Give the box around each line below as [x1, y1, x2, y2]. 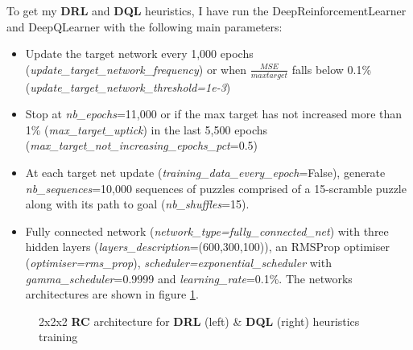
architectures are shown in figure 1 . [25, 286, 199, 303]
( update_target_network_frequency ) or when [25, 60, 246, 77]
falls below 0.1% [291, 60, 372, 77]
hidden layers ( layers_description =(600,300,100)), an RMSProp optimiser [25, 238, 390, 255]
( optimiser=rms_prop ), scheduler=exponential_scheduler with [25, 253, 332, 270]
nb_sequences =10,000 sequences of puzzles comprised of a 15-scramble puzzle [25, 179, 407, 196]
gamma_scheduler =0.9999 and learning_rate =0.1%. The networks [25, 270, 353, 286]
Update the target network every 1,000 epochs [25, 45, 254, 62]
